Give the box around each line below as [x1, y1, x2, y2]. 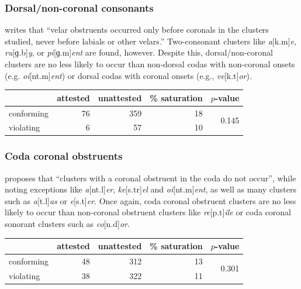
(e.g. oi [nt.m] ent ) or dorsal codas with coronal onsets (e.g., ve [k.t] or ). [5, 69, 252, 81]
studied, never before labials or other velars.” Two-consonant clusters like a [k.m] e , [5, 35, 296, 47]
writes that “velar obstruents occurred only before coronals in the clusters [5, 23, 269, 36]
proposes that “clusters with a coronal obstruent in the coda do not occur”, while [5, 171, 296, 184]
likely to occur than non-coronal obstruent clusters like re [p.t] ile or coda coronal [5, 206, 292, 218]
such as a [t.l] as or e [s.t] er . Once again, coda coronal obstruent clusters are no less [5, 194, 296, 207]
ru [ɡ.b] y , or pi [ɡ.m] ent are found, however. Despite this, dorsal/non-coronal [5, 46, 273, 59]
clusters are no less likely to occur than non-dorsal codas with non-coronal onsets [5, 58, 295, 70]
